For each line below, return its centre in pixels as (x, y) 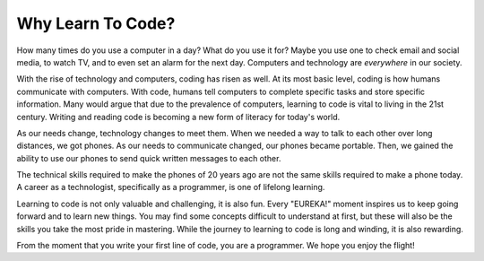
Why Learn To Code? (96, 23)
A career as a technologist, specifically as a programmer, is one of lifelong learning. (171, 187)
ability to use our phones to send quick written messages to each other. (149, 158)
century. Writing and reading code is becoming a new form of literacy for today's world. (178, 117)
